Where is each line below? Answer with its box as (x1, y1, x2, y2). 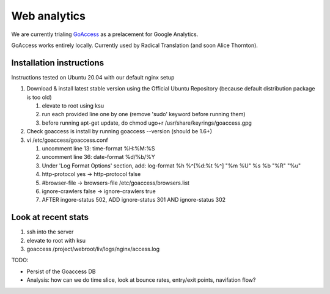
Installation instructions (11, 57, 104, 68)
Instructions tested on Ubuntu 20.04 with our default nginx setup (11, 73, 175, 81)
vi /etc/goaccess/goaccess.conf (26, 136, 108, 144)
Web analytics (11, 9, 86, 23)
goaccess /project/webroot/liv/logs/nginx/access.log (26, 245, 160, 252)
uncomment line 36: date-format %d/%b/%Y (42, 153, 155, 161)
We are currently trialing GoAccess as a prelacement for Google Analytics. (11, 31, 199, 38)
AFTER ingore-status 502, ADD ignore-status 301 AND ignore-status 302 (42, 196, 226, 204)
